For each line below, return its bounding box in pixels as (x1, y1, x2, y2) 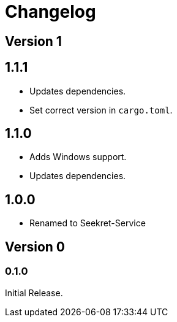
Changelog (5, 1, 96, 22)
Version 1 (5, 33, 62, 49)
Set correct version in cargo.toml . (29, 104, 173, 115)
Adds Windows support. (29, 151, 127, 163)
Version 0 (5, 239, 65, 255)
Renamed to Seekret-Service (29, 218, 146, 229)
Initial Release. (5, 287, 63, 298)
